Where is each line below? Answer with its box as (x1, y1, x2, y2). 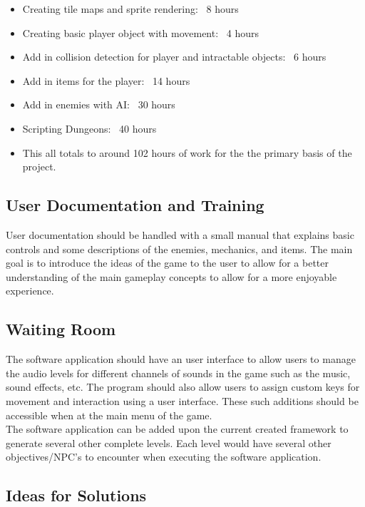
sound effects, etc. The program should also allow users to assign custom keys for (6, 379, 360, 394)
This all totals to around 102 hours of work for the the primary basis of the (22, 145, 352, 160)
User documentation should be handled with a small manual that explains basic (6, 227, 354, 242)
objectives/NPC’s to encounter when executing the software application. (6, 449, 322, 464)
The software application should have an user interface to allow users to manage (6, 352, 356, 367)
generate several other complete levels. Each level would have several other (6, 435, 331, 450)
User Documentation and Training (6, 194, 264, 216)
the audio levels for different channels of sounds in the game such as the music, (6, 365, 351, 380)
